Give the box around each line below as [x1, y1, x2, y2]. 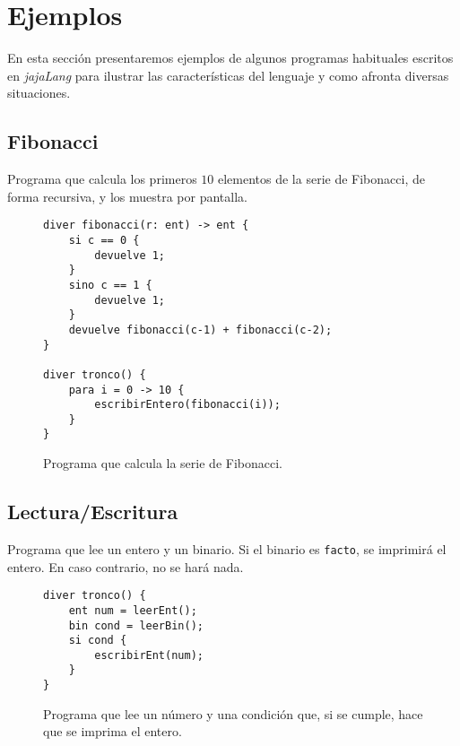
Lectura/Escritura [7, 498, 178, 525]
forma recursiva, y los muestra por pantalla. [7, 186, 247, 205]
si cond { [68, 634, 127, 647]
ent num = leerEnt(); [68, 603, 197, 617]
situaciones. [7, 83, 71, 102]
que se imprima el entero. [43, 722, 182, 741]
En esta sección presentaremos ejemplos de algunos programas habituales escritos [7, 48, 454, 67]
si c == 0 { [68, 233, 140, 247]
